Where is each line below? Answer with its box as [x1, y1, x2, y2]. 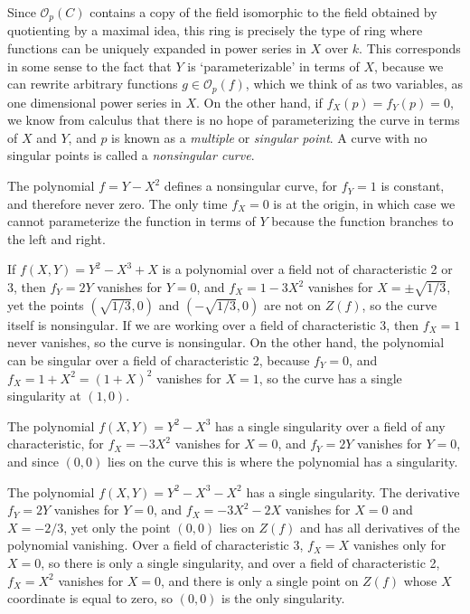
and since [7, 451, 59, 470]
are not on [263, 295, 322, 314]
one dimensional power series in [7, 92, 182, 111]
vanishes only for [352, 535, 446, 554]
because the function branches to [271, 212, 454, 231]
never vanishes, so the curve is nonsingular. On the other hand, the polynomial [7, 333, 445, 352]
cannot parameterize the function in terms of [7, 212, 256, 231]
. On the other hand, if [196, 92, 323, 111]
